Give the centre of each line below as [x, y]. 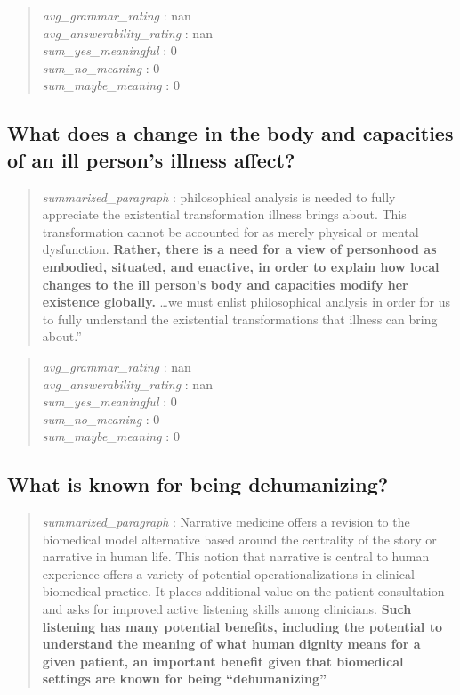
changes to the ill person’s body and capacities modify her [225, 284]
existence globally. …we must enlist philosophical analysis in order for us [246, 302]
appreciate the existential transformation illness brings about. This [224, 214]
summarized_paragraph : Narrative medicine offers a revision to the [226, 522]
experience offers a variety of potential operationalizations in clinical [228, 573]
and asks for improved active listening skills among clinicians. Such [227, 609]
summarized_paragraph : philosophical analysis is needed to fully [219, 196]
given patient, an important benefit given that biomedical [223, 661]
